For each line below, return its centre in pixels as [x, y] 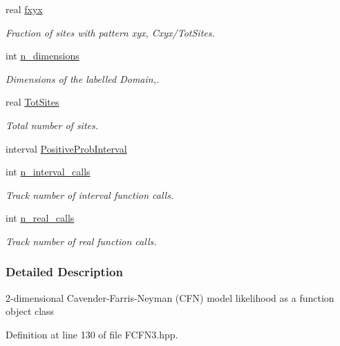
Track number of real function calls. [81, 241]
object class [30, 311]
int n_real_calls [40, 218]
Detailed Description [64, 272]
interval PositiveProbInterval [66, 148]
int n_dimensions [42, 56]
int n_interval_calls [48, 172]
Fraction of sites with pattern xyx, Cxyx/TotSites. [110, 32]
